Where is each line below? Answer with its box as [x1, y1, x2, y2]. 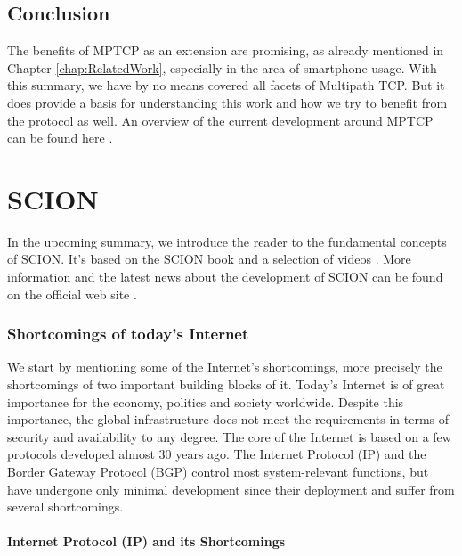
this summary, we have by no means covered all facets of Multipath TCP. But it [7, 76, 445, 94]
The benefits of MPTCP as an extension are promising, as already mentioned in [7, 41, 444, 60]
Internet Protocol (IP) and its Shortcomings [7, 532, 286, 551]
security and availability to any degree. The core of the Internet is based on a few [7, 427, 451, 446]
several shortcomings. [7, 497, 124, 516]
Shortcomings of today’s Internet [7, 323, 249, 345]
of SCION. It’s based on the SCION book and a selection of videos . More [7, 249, 411, 268]
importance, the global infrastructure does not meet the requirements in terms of [7, 410, 450, 429]
